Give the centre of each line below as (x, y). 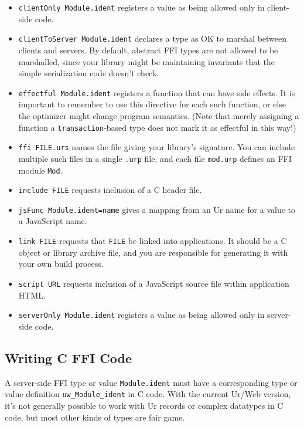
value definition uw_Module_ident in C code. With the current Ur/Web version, (148, 394)
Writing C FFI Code (69, 357)
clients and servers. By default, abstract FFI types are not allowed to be (148, 50)
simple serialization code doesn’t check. (89, 73)
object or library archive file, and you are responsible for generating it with (153, 252)
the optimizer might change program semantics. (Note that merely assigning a (159, 115)
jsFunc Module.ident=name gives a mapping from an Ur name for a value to (157, 209)
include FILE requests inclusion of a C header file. (110, 190)
